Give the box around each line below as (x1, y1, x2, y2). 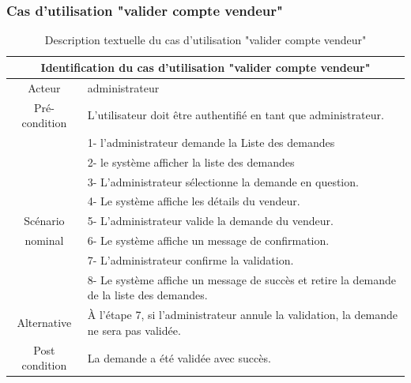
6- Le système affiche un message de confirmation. (87, 232, 330, 249)
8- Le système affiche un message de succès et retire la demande (87, 271, 397, 287)
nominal (25, 232, 64, 249)
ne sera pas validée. (87, 321, 181, 338)
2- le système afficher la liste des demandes (87, 153, 295, 170)
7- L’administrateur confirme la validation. (87, 252, 294, 268)
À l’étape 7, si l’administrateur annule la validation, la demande (87, 306, 398, 323)
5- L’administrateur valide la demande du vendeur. (87, 212, 334, 229)
